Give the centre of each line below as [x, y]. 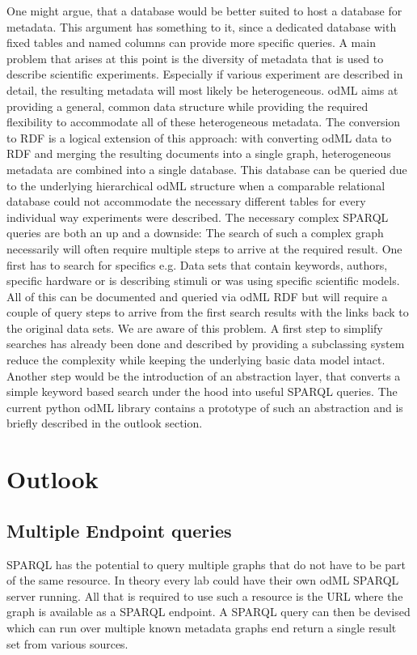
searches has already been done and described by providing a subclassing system [206, 344]
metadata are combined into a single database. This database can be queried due [207, 169]
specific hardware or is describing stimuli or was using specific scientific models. [203, 281]
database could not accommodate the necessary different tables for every [186, 201]
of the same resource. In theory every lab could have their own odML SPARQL [203, 580]
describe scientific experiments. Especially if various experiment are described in [205, 74]
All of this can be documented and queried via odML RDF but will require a [197, 296]
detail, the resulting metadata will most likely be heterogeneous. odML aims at [202, 89]
